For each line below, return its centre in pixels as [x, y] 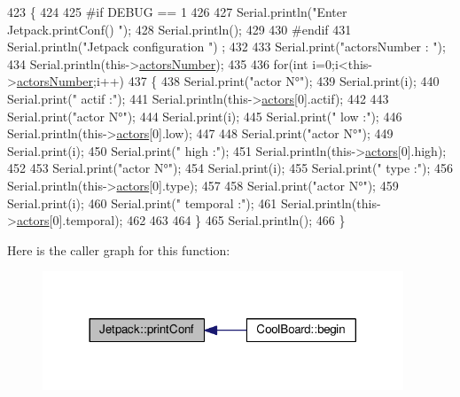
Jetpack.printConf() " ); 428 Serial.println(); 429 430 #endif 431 [179, 29]
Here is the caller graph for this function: [119, 249]
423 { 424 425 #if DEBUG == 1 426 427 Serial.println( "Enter [177, 12]
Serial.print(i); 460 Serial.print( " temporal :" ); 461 [142, 202]
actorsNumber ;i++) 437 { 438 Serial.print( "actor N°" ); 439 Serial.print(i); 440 [228, 81]
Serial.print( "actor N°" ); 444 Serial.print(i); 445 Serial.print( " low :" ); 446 [205, 116]
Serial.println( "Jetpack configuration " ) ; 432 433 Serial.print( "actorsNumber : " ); [226, 47]
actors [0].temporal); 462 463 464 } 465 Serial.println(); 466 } [181, 220]
